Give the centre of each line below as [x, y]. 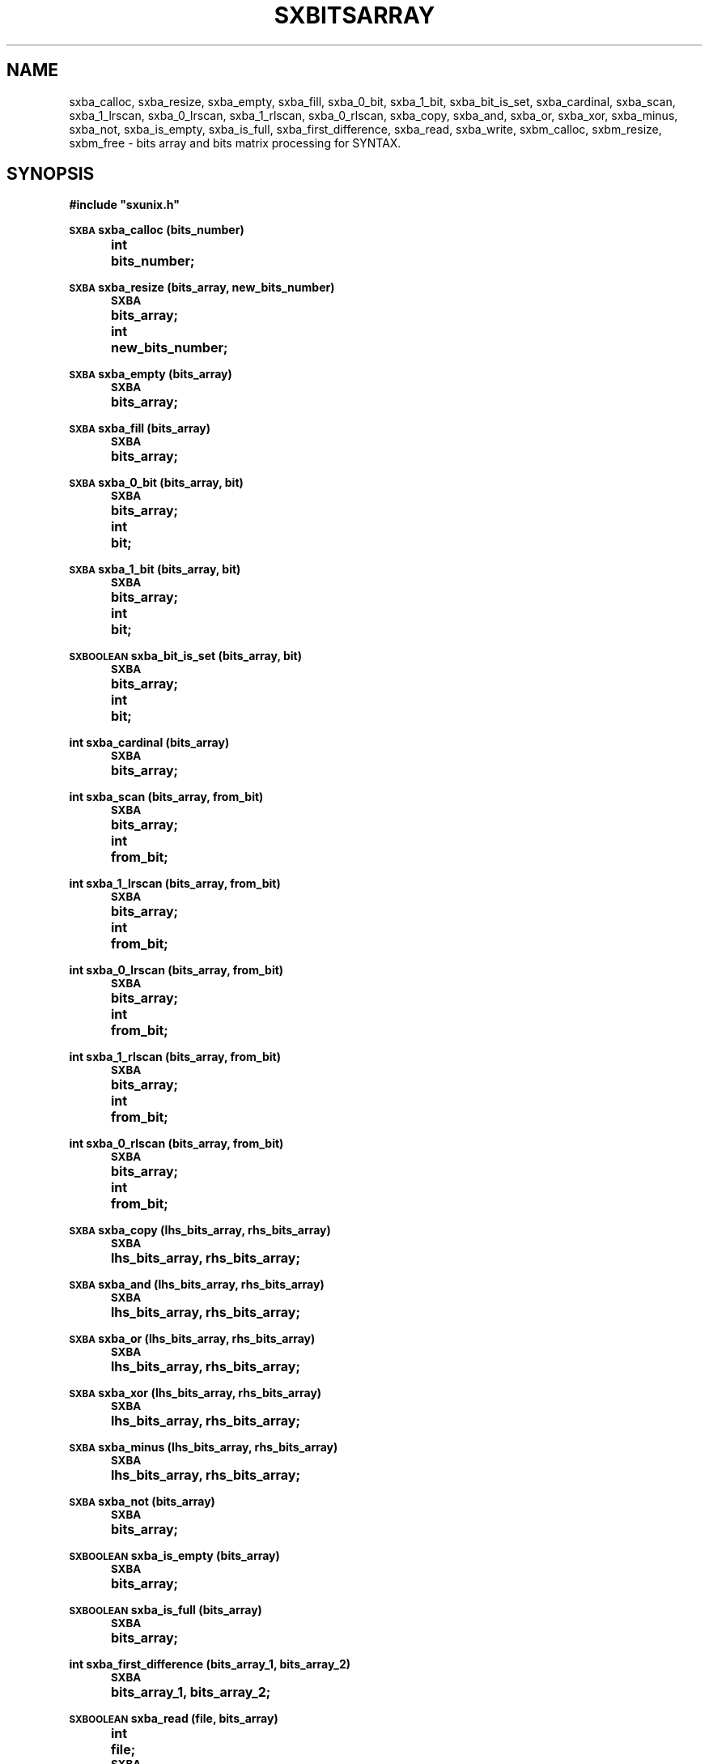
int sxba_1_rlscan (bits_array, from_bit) [175, 1057]
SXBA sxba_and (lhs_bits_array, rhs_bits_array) [197, 1285]
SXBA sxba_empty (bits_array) [151, 374]
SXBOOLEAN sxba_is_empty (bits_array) [174, 1556]
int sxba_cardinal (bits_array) [149, 743]
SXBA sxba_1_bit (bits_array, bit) [155, 569]
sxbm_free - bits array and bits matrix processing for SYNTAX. [235, 143]
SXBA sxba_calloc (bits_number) [157, 230]
